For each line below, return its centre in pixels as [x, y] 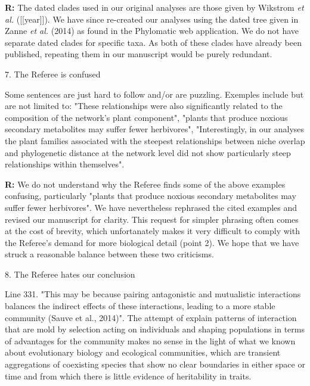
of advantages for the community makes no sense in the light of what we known [150, 340]
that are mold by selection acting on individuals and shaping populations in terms [155, 329]
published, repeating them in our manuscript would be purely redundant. [139, 54]
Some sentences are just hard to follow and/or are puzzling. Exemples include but [154, 94]
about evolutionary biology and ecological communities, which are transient [143, 352]
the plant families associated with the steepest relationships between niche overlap [155, 140]
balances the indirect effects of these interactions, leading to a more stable [140, 306]
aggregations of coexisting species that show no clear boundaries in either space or [155, 364]
